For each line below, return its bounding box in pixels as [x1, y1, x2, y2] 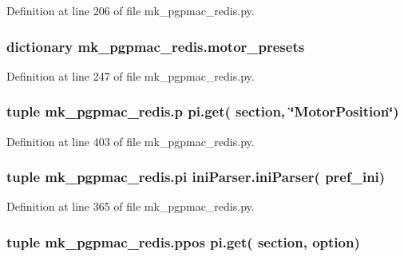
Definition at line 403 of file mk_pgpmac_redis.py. [6, 132, 255, 149]
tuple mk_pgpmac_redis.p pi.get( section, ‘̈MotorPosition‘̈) [6, 101, 399, 121]
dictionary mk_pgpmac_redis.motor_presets [6, 36, 305, 56]
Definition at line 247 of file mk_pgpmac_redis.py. [6, 67, 255, 84]
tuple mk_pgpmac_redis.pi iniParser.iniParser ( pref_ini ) [6, 167, 386, 187]
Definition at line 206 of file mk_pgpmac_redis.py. [6, 2, 255, 18]
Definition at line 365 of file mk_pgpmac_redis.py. [6, 198, 255, 215]
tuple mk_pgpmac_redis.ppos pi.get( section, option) [6, 231, 360, 251]
